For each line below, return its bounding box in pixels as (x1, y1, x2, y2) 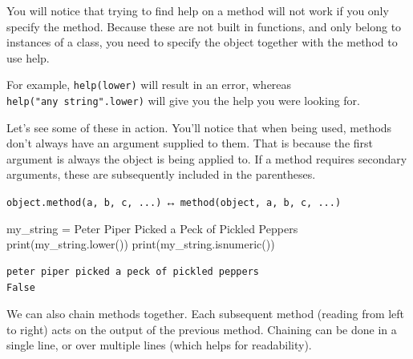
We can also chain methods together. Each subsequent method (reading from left (6, 305, 405, 322)
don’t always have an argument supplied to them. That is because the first (6, 135, 374, 151)
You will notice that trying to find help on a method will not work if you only (6, 2, 389, 18)
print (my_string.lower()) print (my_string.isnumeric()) (6, 236, 275, 252)
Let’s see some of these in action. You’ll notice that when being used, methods (6, 119, 392, 135)
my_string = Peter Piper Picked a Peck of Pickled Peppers (6, 220, 298, 236)
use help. (6, 49, 50, 66)
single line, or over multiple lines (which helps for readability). (6, 337, 312, 353)
